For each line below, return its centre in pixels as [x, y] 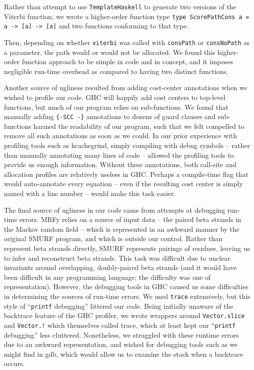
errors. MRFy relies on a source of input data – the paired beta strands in [130, 219]
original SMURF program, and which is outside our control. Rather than [113, 238]
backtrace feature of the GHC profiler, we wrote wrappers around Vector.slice [125, 315]
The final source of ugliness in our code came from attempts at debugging [115, 210]
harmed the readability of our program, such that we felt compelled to [139, 126]
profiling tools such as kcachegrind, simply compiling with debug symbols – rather [127, 145]
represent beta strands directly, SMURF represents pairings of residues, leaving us [127, 248]
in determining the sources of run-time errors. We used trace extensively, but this [127, 296]
